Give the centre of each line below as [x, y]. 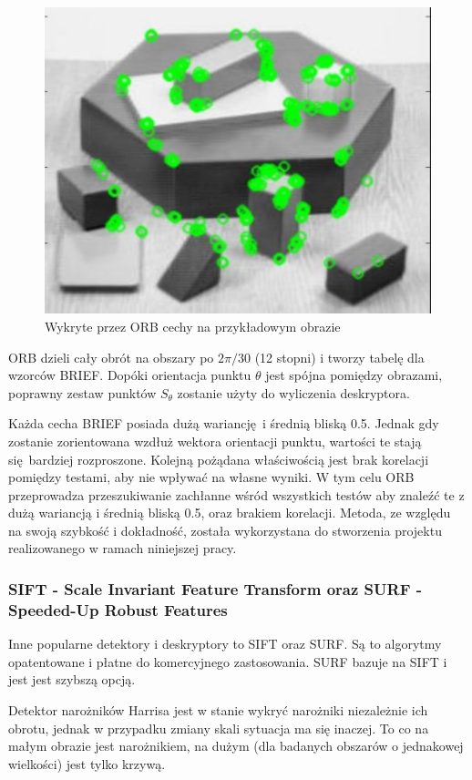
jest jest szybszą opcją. [72, 679]
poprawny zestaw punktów [82, 392]
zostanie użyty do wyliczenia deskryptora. [293, 392]
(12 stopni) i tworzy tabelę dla [339, 357]
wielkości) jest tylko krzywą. [87, 763]
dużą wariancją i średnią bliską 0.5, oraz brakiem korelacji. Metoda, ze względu [230, 513]
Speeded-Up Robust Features [118, 609]
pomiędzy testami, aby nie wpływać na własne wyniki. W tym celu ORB [211, 477]
